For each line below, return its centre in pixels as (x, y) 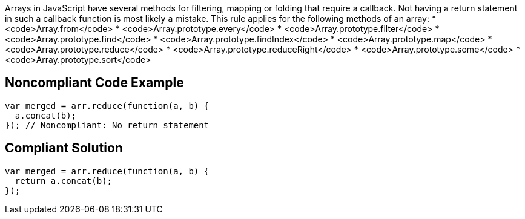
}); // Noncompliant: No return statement (107, 125)
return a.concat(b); (64, 181)
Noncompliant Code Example (94, 83)
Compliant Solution (64, 148)
